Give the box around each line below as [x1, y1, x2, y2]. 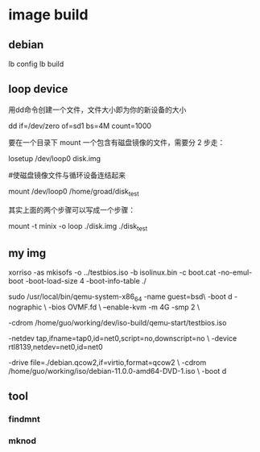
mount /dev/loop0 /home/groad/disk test [8, 186, 139, 198]
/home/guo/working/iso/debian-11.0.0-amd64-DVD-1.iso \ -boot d [8, 367, 227, 376]
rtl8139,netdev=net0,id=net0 [8, 342, 103, 352]
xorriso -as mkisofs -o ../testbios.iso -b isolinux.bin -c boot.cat [8, 267, 217, 277]
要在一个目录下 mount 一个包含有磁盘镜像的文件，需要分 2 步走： [8, 137, 225, 147]
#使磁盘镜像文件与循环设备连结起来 [8, 170, 126, 180]
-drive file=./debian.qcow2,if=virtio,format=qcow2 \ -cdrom [8, 358, 207, 367]
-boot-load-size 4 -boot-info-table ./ [25, 276, 147, 286]
